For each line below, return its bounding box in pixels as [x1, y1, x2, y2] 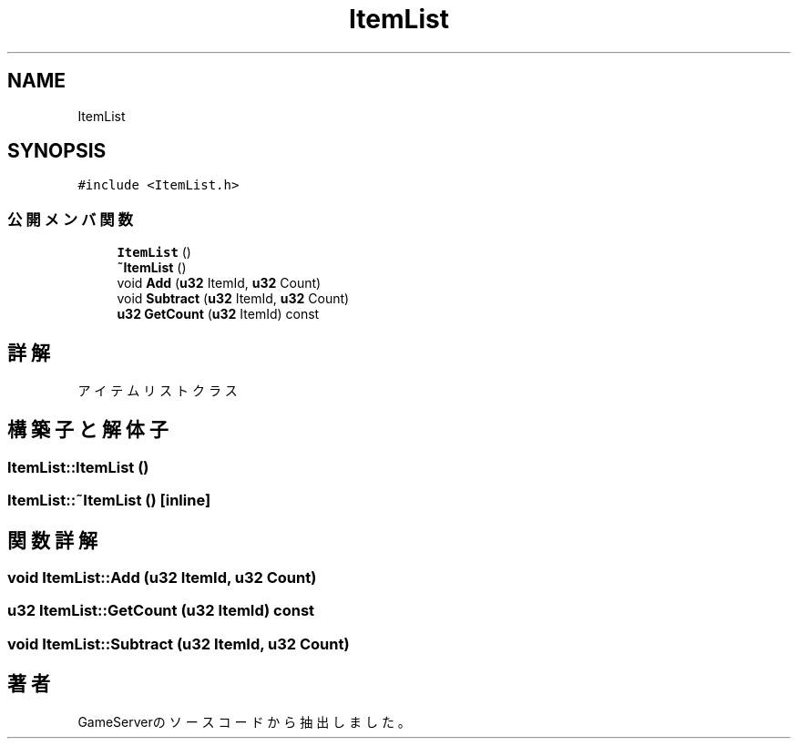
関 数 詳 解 [7, 528, 97, 552]
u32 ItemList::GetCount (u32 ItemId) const [7, 601, 315, 620]
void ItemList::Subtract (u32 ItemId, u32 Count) [7, 634, 350, 653]
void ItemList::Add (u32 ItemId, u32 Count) [7, 568, 317, 588]
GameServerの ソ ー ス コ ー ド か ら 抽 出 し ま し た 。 [77, 713, 411, 730]
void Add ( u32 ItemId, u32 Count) [117, 275, 322, 291]
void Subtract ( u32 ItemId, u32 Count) [117, 291, 350, 307]
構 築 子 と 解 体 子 [7, 418, 169, 442]
